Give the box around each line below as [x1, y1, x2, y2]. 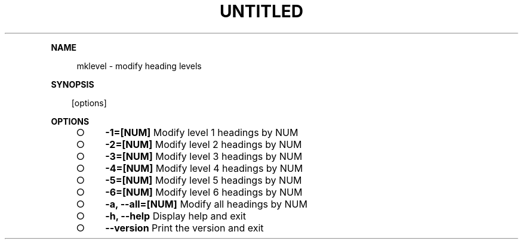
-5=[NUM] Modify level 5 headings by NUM [105, 174, 302, 186]
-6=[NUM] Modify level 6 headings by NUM [105, 186, 303, 198]
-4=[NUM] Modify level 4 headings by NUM [105, 162, 303, 174]
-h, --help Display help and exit [105, 209, 246, 222]
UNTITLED [219, 1, 304, 21]
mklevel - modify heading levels [76, 60, 202, 71]
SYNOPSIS [51, 79, 94, 89]
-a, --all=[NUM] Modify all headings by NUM [105, 197, 307, 210]
